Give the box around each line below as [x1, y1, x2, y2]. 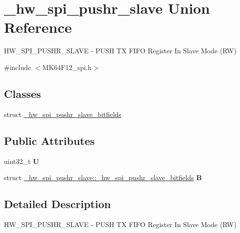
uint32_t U [4, 156, 39, 166]
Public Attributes [4, 133, 95, 148]
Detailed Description [4, 196, 111, 211]
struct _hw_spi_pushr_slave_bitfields [4, 109, 121, 119]
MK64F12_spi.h [42, 62, 92, 72]
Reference [4, 17, 72, 37]
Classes [4, 86, 41, 101]
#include [4, 62, 31, 72]
